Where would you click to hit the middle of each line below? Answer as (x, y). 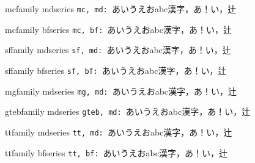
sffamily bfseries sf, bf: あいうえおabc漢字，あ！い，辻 (116, 70)
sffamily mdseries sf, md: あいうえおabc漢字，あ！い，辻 (118, 50)
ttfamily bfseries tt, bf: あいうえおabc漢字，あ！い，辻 (116, 152)
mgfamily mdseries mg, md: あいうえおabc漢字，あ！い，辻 (121, 91)
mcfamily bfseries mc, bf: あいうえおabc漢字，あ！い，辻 (118, 29)
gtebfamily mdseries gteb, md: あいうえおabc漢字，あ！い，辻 (128, 111)
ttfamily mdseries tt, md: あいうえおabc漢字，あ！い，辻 (119, 132)
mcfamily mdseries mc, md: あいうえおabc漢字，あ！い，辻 (121, 9)
